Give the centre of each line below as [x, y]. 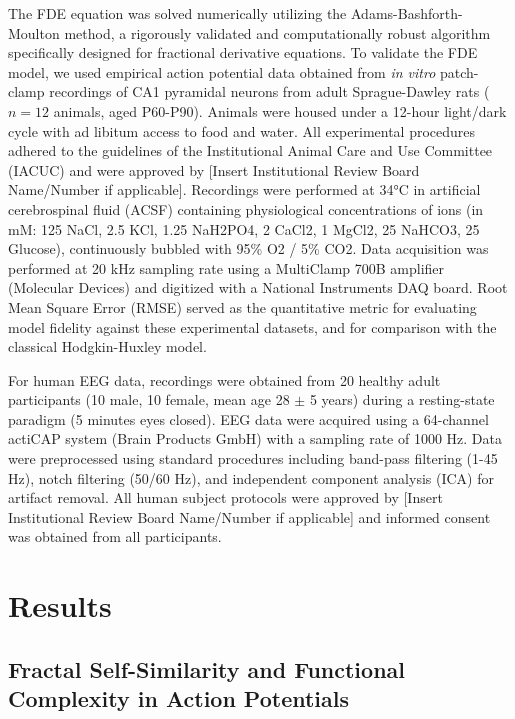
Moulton [34, 32]
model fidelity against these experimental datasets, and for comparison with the [252, 326]
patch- [459, 71]
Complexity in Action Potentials [179, 698]
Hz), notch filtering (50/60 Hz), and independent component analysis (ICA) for [251, 477]
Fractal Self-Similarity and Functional [207, 668]
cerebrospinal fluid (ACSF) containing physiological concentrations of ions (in [246, 208]
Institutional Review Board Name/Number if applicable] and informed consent [249, 516]
